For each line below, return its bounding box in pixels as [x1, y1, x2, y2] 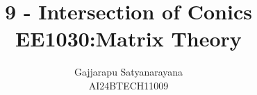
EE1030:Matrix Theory [15, 24, 242, 53]
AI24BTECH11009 [88, 78, 169, 92]
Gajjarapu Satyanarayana [74, 64, 183, 79]
